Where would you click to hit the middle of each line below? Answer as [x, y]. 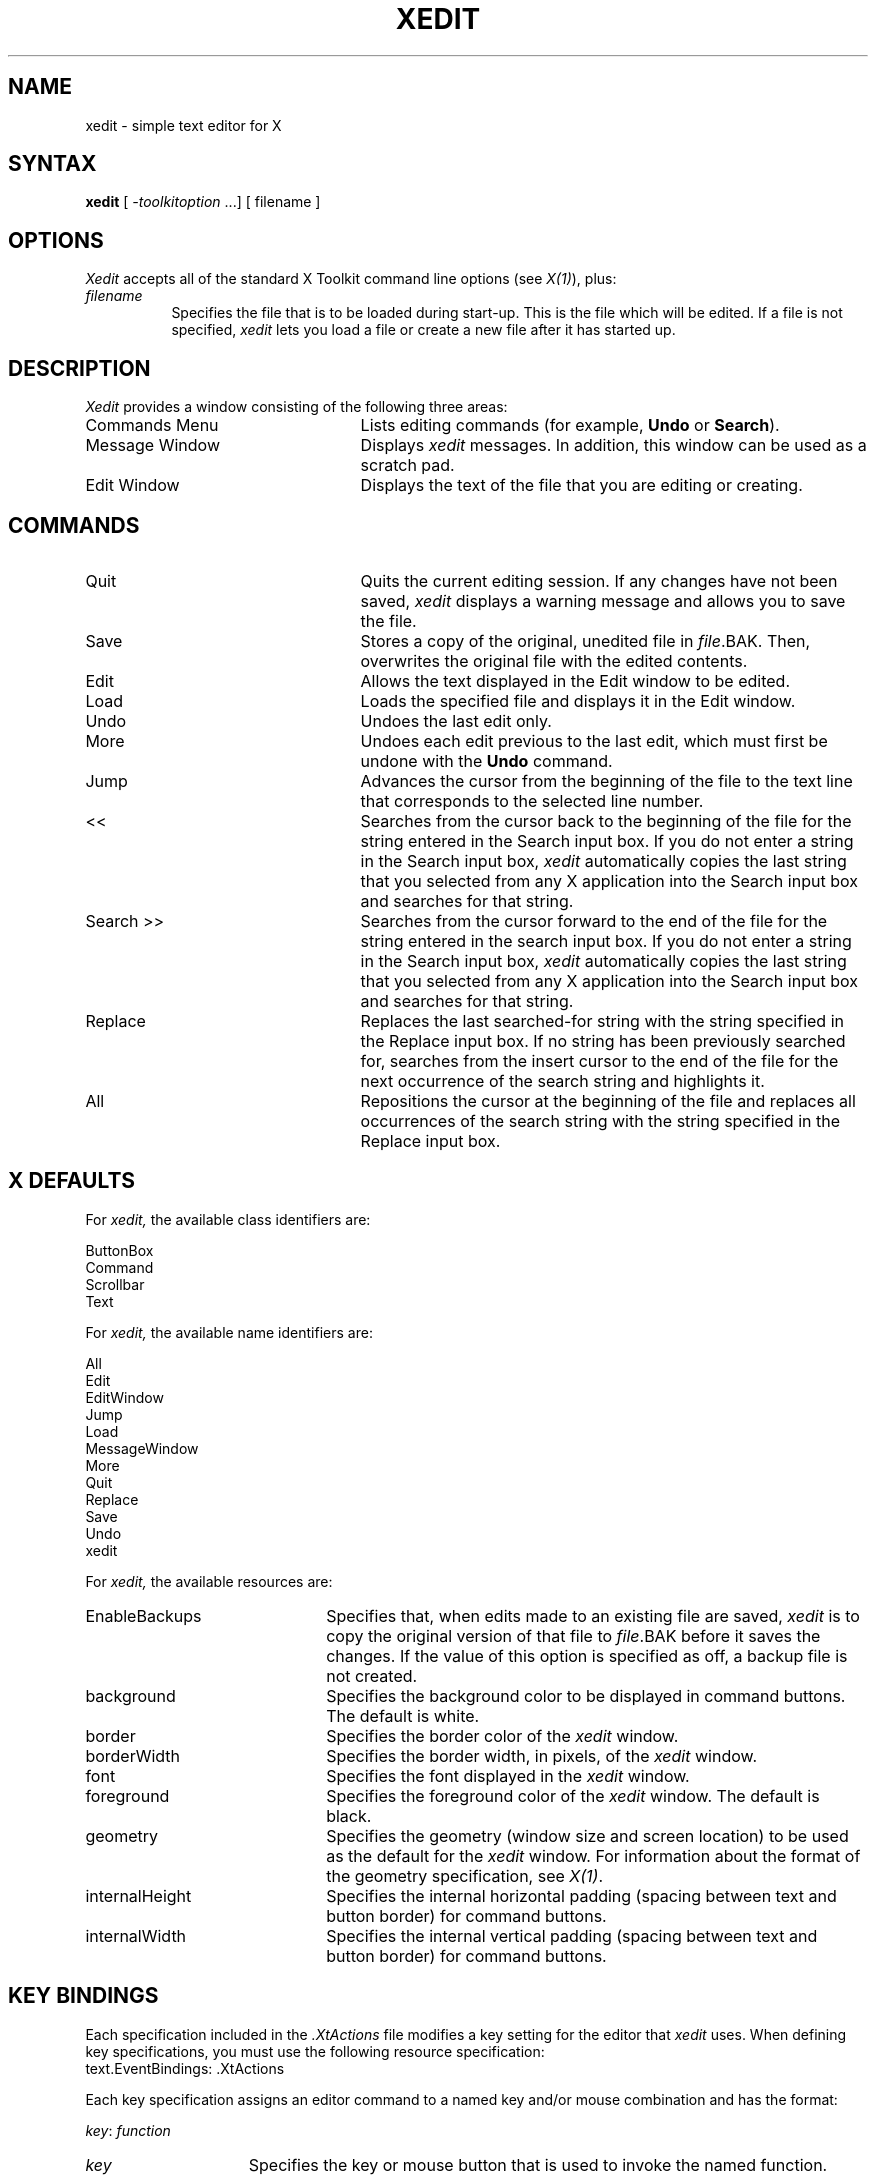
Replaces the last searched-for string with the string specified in [602, 1020]
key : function [128, 2130]
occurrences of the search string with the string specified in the [600, 1120]
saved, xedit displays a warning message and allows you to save [603, 600]
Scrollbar [115, 1284]
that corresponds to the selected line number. [532, 800]
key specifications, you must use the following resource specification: [315, 2051]
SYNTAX [52, 164]
